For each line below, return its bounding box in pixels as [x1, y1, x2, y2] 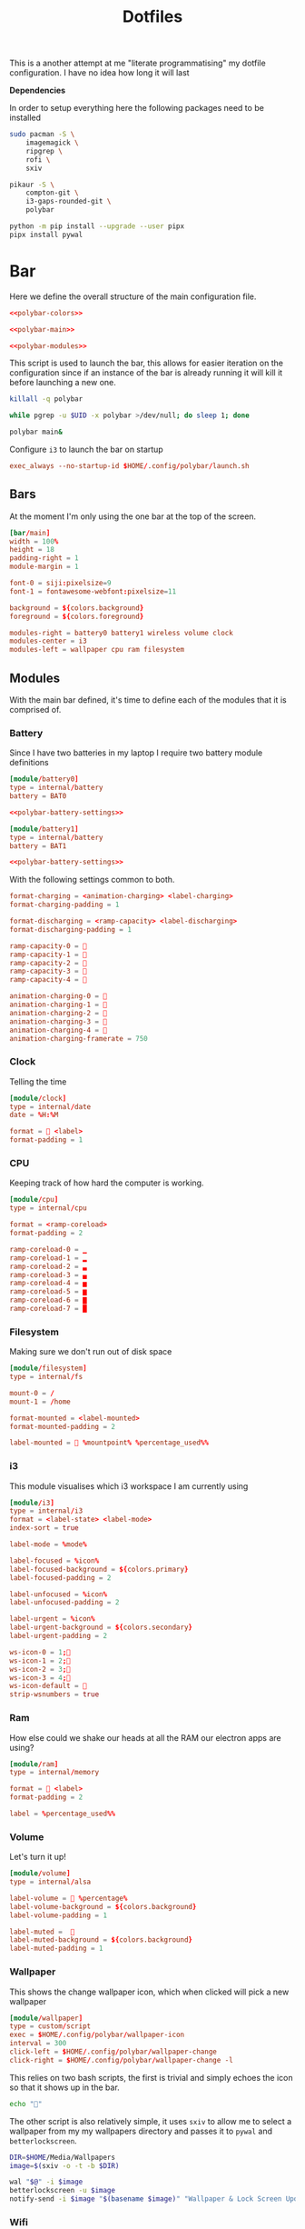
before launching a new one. [9, 377, 116, 388]
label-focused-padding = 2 [9, 1573, 112, 1583]
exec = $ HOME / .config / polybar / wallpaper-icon [9, 2030, 184, 2040]
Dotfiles [122, 6, 183, 27]
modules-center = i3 [9, 636, 88, 646]
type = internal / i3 [9, 1506, 84, 1515]
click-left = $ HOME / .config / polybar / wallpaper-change [9, 2047, 218, 2056]
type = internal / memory [9, 1768, 100, 1777]
